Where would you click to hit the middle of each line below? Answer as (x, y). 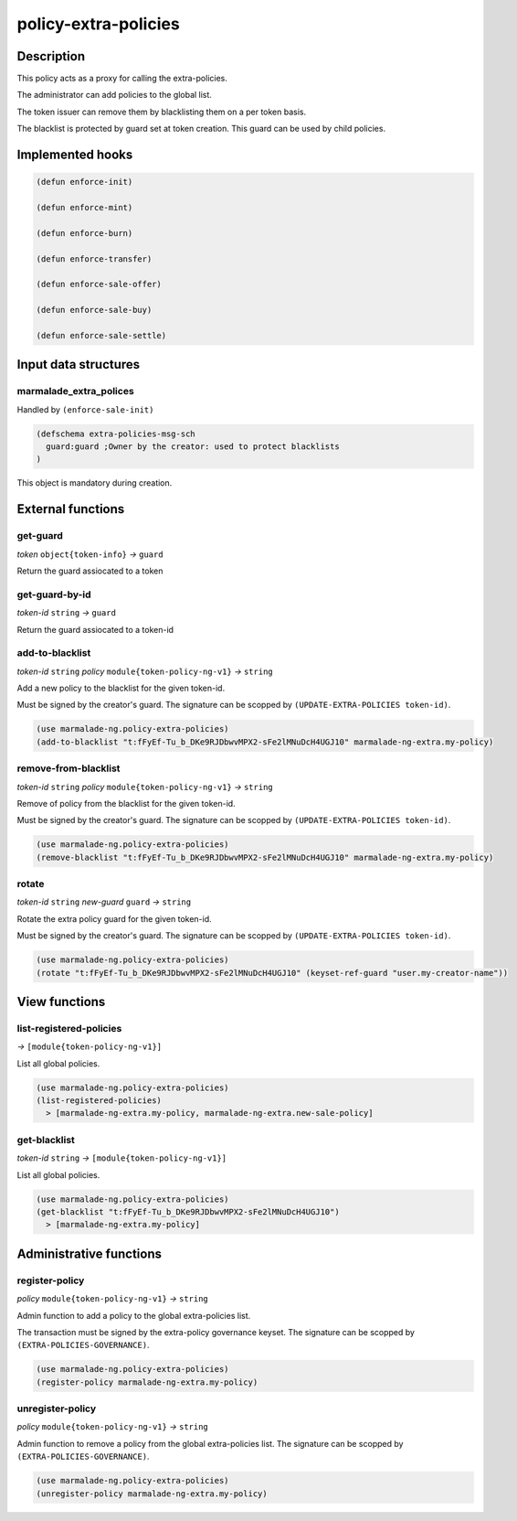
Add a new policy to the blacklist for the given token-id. (121, 688)
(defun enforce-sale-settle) (101, 335)
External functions (71, 509)
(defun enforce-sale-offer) (99, 284)
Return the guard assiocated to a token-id (95, 629)
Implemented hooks (75, 155)
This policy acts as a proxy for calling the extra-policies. (122, 79)
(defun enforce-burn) (84, 233)
